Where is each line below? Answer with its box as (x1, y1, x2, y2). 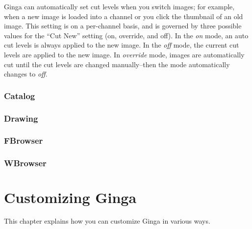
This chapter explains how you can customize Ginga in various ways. (4, 216, 210, 226)
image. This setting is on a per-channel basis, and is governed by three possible (4, 21, 242, 31)
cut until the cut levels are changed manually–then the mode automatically (4, 59, 230, 69)
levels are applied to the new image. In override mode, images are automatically (4, 49, 245, 59)
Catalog (4, 89, 35, 102)
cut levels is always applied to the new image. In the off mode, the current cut (4, 40, 239, 50)
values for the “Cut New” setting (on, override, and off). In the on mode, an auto (4, 30, 249, 40)
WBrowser (4, 157, 47, 169)
